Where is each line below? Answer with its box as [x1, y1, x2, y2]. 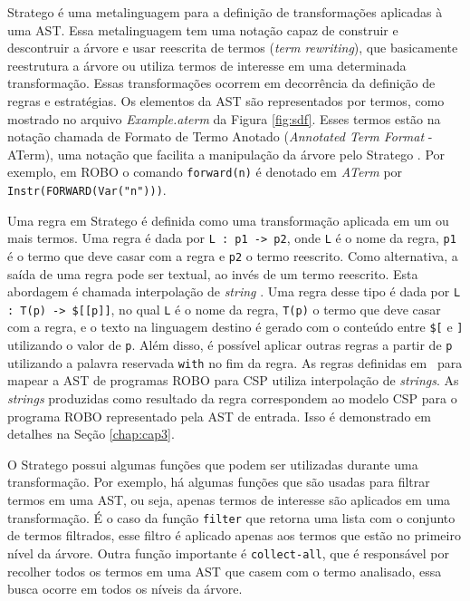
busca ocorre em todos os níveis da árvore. [7, 579, 243, 598]
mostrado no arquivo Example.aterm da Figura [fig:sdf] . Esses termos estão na [7, 109, 441, 128]
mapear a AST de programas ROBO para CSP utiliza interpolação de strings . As [7, 371, 459, 390]
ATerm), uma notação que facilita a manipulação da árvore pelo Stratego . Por [7, 144, 446, 163]
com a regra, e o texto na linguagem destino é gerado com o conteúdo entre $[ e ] [7, 317, 464, 336]
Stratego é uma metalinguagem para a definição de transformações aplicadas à [7, 3, 443, 21]
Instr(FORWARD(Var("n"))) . [7, 180, 167, 199]
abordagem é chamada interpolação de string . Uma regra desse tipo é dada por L [7, 282, 461, 301]
